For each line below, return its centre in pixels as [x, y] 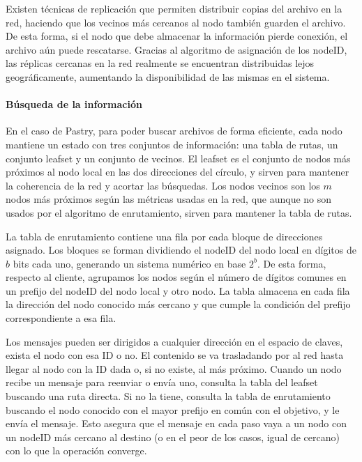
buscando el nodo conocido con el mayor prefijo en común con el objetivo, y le [173, 409]
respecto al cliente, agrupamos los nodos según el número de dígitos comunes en [176, 277]
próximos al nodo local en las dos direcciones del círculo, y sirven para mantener [178, 172]
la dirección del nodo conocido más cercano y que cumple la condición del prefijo [178, 304]
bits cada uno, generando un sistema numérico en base [129, 263]
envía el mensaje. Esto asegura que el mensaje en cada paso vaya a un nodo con [176, 423]
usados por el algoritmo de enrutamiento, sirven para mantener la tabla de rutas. [179, 212]
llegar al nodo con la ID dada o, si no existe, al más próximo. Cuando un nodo [174, 368]
